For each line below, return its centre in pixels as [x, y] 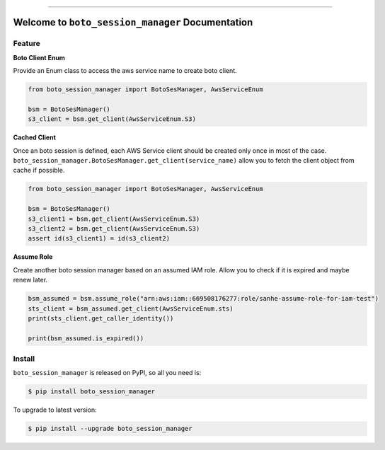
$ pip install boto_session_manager [92, 392]
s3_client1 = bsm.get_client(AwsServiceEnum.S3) [114, 219]
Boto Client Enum [39, 57]
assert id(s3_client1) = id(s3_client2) [99, 238]
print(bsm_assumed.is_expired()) [86, 338]
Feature [27, 44]
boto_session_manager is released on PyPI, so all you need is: [107, 373]
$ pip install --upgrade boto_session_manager [110, 429]
